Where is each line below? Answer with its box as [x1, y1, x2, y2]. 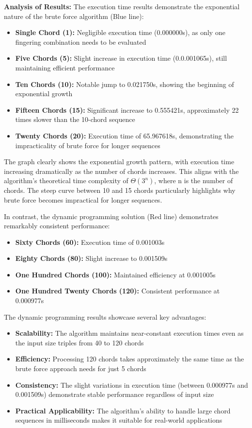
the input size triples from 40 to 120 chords [15, 337, 144, 347]
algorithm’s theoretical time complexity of [4, 175, 128, 186]
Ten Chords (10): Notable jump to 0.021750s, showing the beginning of [15, 79, 234, 89]
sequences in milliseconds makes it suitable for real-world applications [15, 415, 222, 425]
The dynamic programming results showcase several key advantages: [4, 311, 206, 322]
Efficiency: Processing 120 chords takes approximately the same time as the [15, 354, 244, 364]
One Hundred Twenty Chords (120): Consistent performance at [15, 286, 220, 296]
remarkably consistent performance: [4, 221, 110, 231]
